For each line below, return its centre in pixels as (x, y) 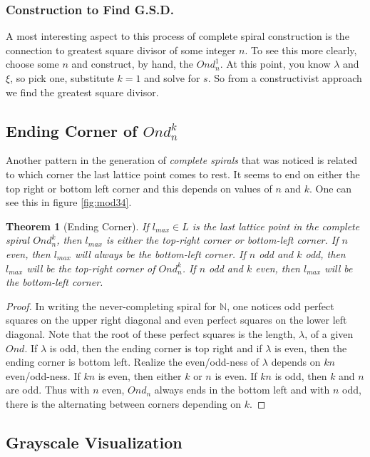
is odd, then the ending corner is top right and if (156, 348)
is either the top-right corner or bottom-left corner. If (222, 240)
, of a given (329, 333)
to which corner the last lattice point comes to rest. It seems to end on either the (183, 174)
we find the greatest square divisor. (82, 92)
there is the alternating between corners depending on (124, 403)
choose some (32, 64)
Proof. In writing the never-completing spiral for (111, 305)
